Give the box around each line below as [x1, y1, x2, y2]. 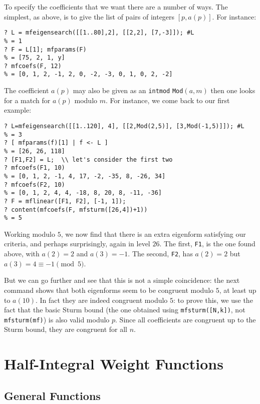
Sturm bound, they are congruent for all [4, 324, 127, 334]
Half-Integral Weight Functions [4, 353, 223, 374]
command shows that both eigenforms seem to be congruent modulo [4, 284, 214, 295]
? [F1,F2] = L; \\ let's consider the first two [4, 156, 173, 163]
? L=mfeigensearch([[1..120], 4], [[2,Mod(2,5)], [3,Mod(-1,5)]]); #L [4, 122, 244, 130]
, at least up [219, 284, 256, 295]
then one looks [210, 85, 255, 96]
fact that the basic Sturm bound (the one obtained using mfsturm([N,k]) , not [4, 304, 245, 315]
